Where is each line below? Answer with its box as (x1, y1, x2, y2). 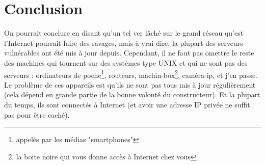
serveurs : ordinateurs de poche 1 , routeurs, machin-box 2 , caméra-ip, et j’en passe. (4, 68, 257, 80)
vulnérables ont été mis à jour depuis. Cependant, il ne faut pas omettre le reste (4, 47, 254, 58)
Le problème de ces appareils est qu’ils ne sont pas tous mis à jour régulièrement (4, 79, 256, 90)
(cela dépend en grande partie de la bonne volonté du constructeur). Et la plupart (4, 89, 260, 100)
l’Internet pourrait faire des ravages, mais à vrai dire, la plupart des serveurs (4, 37, 243, 48)
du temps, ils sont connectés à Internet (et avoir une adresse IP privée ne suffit (4, 99, 250, 109)
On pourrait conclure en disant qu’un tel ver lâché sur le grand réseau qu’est (4, 28, 244, 38)
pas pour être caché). (4, 109, 70, 120)
